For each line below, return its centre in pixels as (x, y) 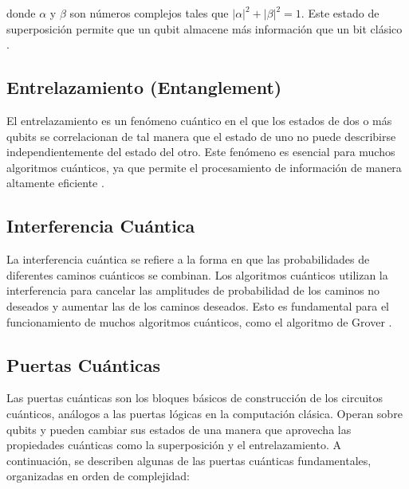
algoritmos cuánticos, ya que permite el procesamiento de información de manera (204, 167)
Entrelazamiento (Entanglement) (144, 87)
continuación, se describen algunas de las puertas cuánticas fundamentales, (189, 460)
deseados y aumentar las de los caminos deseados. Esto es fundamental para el (198, 305)
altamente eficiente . (55, 183)
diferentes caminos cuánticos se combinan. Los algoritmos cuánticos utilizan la (197, 274)
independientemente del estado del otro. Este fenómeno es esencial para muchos (201, 152)
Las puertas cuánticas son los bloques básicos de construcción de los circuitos (195, 398)
